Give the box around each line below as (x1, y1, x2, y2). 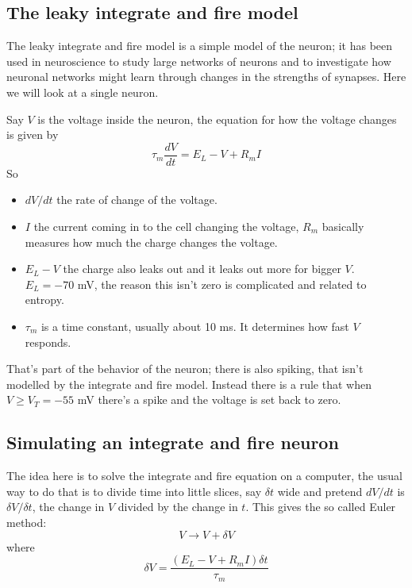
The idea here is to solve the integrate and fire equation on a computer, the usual (6, 467, 402, 484)
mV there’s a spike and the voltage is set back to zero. (77, 391, 341, 408)
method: (6, 513, 47, 530)
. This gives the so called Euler (245, 498, 396, 515)
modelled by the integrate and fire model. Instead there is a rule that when (6, 375, 372, 392)
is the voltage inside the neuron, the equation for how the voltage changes (37, 110, 397, 127)
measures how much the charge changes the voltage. (25, 233, 278, 250)
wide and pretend (277, 482, 363, 499)
